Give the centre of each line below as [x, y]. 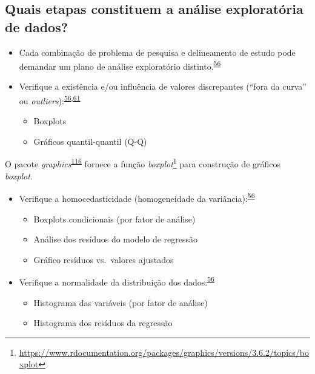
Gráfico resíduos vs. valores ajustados [104, 259]
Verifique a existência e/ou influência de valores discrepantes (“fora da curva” [163, 86]
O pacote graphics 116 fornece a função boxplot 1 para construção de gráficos [143, 163]
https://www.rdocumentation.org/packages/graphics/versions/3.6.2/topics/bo [164, 352]
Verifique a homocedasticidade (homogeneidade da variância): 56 [137, 197]
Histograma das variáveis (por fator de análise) [121, 302]
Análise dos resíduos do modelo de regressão [116, 239]
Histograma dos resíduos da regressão [103, 323]
